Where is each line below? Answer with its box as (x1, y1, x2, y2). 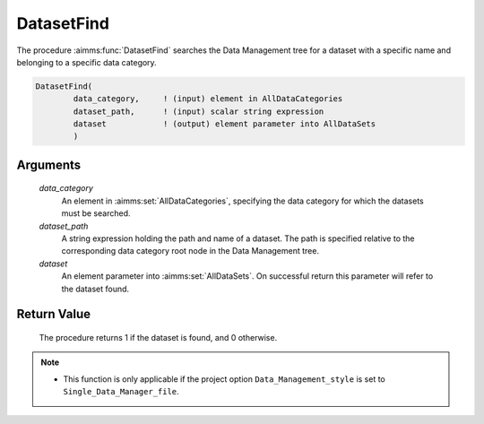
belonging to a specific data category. (16, 56, 157, 67)
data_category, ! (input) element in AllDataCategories (73, 94, 343, 104)
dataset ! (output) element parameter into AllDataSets (73, 119, 376, 129)
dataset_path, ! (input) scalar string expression (73, 106, 324, 117)
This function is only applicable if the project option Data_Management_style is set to (63, 373, 385, 385)
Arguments (16, 157, 82, 172)
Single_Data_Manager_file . (63, 386, 179, 397)
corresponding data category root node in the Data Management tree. (61, 246, 320, 256)
